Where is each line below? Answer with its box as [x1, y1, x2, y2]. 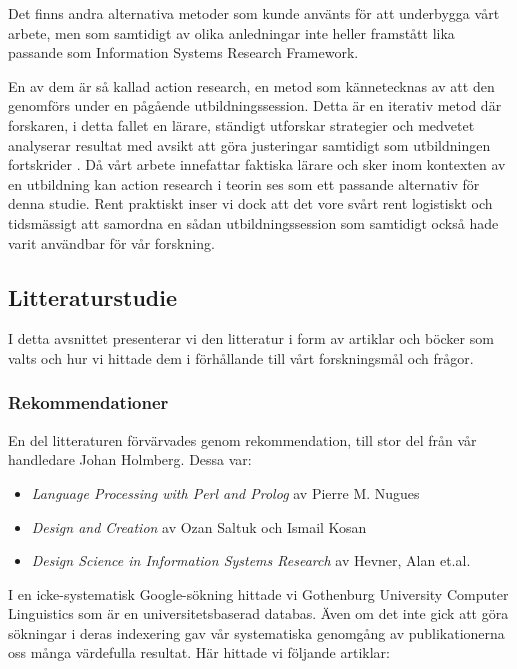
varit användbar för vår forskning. [8, 232, 215, 253]
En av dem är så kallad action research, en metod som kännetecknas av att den [8, 75, 495, 96]
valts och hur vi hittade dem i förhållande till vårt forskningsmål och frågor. [8, 347, 474, 368]
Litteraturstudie [8, 281, 178, 312]
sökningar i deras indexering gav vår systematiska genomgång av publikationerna [8, 622, 505, 643]
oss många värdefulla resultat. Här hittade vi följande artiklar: [8, 642, 390, 663]
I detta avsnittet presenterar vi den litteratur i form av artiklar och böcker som [8, 328, 494, 349]
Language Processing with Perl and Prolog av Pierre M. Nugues [31, 482, 420, 503]
